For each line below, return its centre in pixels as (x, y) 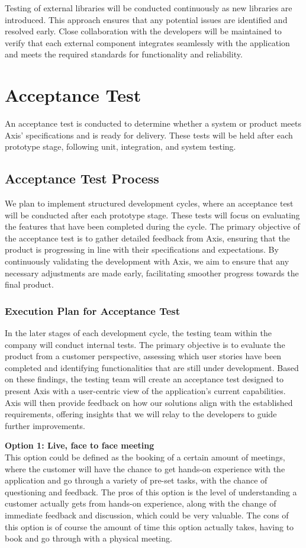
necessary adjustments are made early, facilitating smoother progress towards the (152, 273)
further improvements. (45, 425)
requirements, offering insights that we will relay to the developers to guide (141, 414)
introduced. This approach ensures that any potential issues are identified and (146, 19)
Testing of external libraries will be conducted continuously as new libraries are (149, 8)
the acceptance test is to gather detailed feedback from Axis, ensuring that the (147, 238)
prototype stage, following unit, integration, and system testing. (120, 146)
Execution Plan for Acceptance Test (93, 310)
